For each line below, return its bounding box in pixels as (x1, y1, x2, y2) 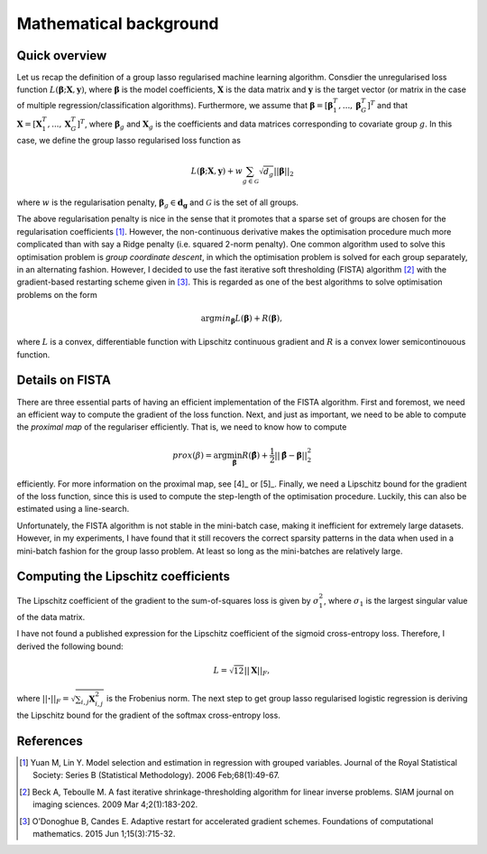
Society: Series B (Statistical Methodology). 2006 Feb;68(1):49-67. (32, 770, 280, 781)
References (16, 733, 83, 748)
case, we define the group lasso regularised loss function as (16, 135, 241, 146)
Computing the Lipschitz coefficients (16, 569, 230, 584)
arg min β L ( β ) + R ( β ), (200, 312, 283, 325)
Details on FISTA (16, 373, 112, 388)
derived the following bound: (16, 641, 124, 652)
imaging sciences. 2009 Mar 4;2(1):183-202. (32, 799, 198, 810)
